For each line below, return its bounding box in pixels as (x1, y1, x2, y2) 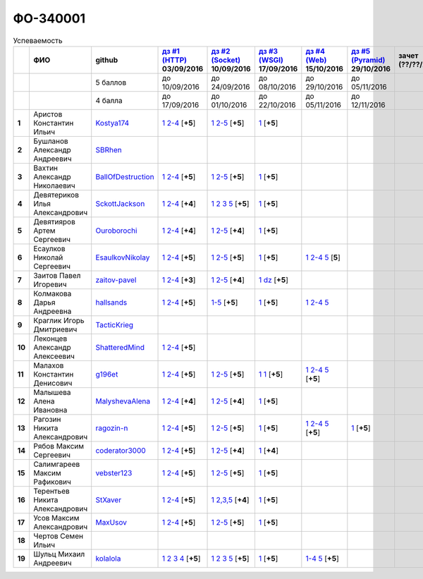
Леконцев (32, 334, 68, 343)
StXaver (95, 494, 122, 504)
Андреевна (32, 306, 72, 316)
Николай (32, 252, 63, 262)
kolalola (95, 554, 121, 563)
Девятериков (32, 190, 79, 200)
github (95, 55, 118, 65)
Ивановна (32, 405, 68, 415)
